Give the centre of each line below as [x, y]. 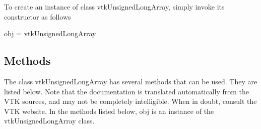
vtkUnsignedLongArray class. [49, 121]
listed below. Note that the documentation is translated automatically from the [127, 91]
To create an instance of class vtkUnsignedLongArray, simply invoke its [114, 7]
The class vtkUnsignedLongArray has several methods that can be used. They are [131, 81]
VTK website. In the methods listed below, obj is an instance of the [109, 111]
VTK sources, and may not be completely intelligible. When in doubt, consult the [130, 101]
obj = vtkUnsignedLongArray [50, 33]
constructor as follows [38, 16]
